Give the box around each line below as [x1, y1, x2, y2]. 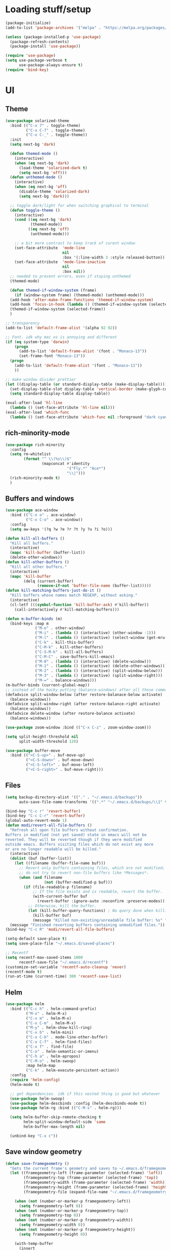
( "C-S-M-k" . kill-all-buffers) [35, 649, 103, 655]
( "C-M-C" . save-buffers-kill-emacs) [35, 654, 115, 659]
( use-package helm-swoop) [10, 1096, 65, 1101]
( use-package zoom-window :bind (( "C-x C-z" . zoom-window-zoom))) [5, 725, 152, 730]
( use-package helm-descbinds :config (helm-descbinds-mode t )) [10, 1101, 147, 1106]
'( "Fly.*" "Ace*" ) [67, 466, 106, 471]
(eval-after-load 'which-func [5, 410, 70, 415]
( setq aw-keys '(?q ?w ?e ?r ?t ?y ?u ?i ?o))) [10, 527, 113, 532]
